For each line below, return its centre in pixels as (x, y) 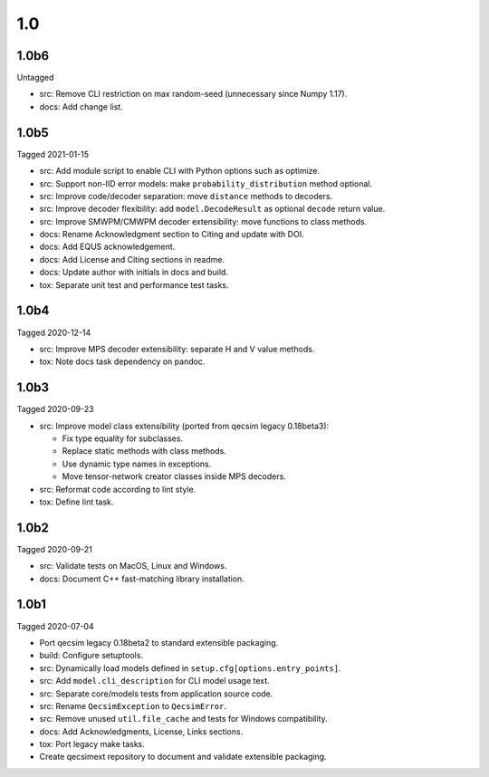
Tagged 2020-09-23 (55, 409)
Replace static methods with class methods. (144, 451)
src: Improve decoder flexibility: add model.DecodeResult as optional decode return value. (212, 209)
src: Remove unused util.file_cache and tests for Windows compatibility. (183, 719)
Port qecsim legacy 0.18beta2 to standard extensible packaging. (159, 642)
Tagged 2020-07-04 (55, 626)
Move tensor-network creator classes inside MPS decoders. (174, 476)
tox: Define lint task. (77, 502)
